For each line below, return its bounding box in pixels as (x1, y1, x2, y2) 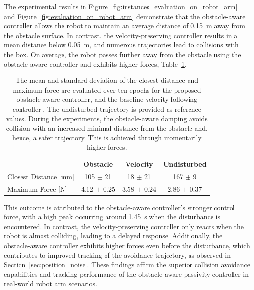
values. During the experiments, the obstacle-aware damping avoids (6, 113, 208, 123)
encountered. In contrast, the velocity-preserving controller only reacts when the (4, 221, 244, 231)
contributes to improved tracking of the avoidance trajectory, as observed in (4, 250, 231, 260)
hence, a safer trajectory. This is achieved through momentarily (12, 132, 202, 142)
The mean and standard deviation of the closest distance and (15, 75, 199, 85)
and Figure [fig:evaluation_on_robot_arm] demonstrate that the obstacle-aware (4, 11, 246, 21)
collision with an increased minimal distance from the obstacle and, (6, 123, 208, 133)
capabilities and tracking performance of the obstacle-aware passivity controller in (4, 269, 249, 279)
